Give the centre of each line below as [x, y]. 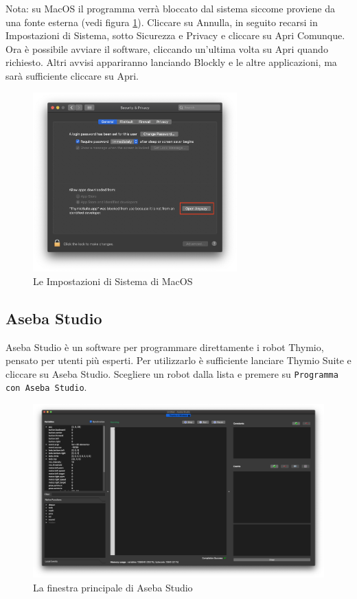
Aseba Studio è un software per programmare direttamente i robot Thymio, [165, 347]
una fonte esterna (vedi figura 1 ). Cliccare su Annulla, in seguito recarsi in [162, 22]
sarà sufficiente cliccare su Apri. [72, 75]
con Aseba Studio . [46, 387]
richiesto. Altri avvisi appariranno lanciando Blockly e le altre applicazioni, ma [171, 62]
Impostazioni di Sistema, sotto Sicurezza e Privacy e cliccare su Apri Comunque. [175, 35]
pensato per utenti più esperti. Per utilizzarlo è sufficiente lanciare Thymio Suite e [178, 360]
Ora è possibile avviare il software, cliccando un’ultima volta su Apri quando [167, 48]
